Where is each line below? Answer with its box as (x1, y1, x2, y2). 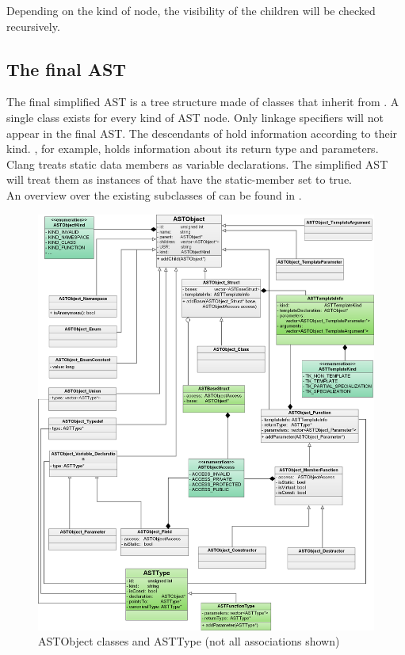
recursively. (6, 17, 60, 34)
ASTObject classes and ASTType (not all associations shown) (38, 633, 340, 649)
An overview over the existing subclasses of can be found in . (6, 186, 302, 203)
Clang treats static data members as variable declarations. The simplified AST (6, 155, 388, 172)
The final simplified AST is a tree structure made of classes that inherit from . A (6, 93, 399, 110)
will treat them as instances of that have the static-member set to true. (6, 171, 352, 188)
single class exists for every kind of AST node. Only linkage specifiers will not (6, 109, 384, 125)
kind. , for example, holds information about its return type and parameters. (6, 140, 379, 157)
